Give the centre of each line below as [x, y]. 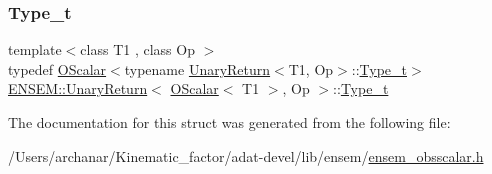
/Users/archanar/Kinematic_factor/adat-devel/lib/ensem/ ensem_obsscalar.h [246, 155]
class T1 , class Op [137, 49]
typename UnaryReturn [197, 68]
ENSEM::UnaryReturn [78, 88]
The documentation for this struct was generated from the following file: [229, 122]
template [35, 49]
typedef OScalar [57, 68]
